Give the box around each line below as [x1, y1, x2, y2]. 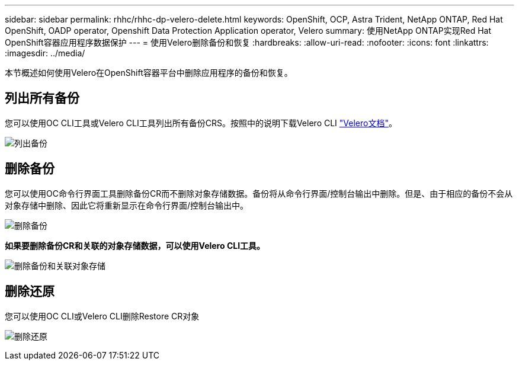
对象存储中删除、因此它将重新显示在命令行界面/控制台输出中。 [5, 200, 249, 210]
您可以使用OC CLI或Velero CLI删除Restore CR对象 [5, 310, 200, 321]
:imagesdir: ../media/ [5, 48, 85, 58]
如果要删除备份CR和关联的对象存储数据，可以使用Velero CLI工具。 [5, 240, 265, 251]
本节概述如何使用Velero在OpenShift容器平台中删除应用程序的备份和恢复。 [5, 68, 293, 78]
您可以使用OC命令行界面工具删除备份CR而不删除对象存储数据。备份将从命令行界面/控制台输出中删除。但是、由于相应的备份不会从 [5, 188, 513, 198]
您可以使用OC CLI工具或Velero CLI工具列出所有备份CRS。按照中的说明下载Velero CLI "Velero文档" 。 [5, 117, 397, 128]
